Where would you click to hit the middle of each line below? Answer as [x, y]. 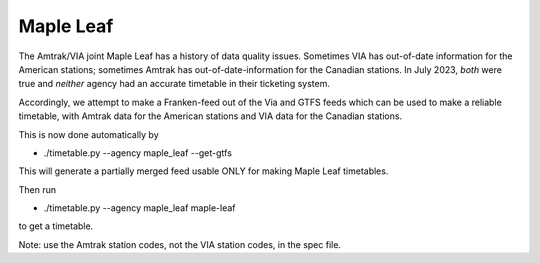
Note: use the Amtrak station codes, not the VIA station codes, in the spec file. [180, 244]
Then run [37, 189]
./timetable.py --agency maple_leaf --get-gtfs [137, 152]
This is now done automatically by [88, 134]
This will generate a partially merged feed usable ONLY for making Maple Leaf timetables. [203, 171]
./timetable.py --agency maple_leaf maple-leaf [139, 208]
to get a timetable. [56, 226]
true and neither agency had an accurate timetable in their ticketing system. [174, 84]
